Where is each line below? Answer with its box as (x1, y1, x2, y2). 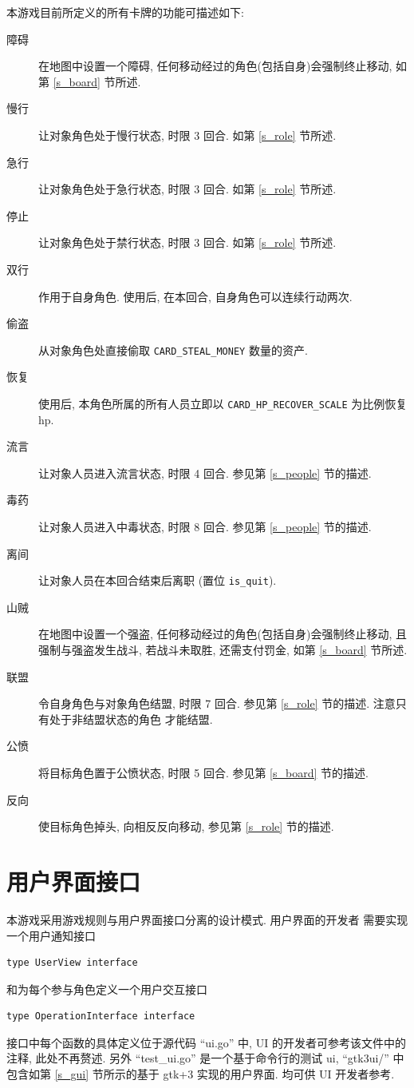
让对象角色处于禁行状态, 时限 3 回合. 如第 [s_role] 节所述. (38, 234, 337, 251)
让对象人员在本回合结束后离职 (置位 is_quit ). (38, 572, 277, 589)
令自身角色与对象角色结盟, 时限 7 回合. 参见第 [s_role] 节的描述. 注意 (38, 695, 396, 712)
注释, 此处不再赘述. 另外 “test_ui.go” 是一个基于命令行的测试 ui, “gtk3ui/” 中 (6, 1050, 404, 1066)
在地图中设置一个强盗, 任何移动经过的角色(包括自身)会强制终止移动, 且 (38, 625, 407, 642)
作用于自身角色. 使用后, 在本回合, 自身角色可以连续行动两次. (38, 288, 353, 304)
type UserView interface (6, 957, 138, 969)
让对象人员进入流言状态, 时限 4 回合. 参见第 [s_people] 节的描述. (38, 464, 372, 481)
